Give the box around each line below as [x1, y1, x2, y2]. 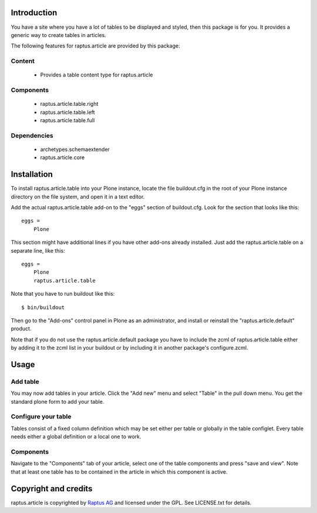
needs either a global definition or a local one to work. [11, 433, 141, 440]
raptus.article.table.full [40, 116, 95, 123]
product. [11, 325, 32, 332]
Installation [11, 169, 53, 179]
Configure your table [11, 413, 72, 421]
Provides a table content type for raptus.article [40, 71, 153, 79]
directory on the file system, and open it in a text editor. [11, 193, 145, 200]
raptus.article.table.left [40, 109, 95, 116]
